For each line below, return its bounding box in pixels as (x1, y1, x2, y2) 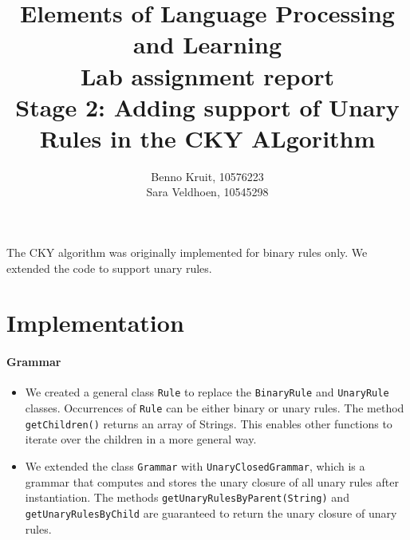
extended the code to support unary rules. (6, 259, 212, 276)
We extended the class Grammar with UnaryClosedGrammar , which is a (25, 457, 365, 474)
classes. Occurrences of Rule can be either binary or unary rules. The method (25, 400, 404, 416)
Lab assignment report (80, 59, 335, 92)
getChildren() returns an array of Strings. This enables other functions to (25, 415, 392, 432)
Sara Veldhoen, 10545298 (146, 183, 269, 200)
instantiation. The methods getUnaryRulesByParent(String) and (25, 489, 349, 506)
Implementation (6, 306, 184, 339)
